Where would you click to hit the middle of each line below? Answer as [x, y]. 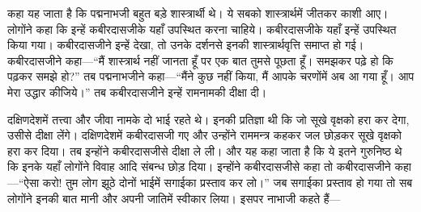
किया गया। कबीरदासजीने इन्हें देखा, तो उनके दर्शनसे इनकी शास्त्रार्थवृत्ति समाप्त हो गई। [186, 45]
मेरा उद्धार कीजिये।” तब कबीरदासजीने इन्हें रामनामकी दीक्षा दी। [137, 91]
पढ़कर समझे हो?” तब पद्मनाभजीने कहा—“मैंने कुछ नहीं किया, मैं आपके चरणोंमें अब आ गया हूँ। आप [211, 76]
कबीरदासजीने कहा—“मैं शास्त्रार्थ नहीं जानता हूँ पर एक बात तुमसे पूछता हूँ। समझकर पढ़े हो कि [200, 60]
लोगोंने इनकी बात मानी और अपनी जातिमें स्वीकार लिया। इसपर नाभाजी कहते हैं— [174, 198]
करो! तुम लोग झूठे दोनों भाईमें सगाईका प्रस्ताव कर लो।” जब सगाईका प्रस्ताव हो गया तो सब [228, 182]
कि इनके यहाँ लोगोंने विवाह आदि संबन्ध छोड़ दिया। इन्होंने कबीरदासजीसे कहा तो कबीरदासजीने [199, 166]
